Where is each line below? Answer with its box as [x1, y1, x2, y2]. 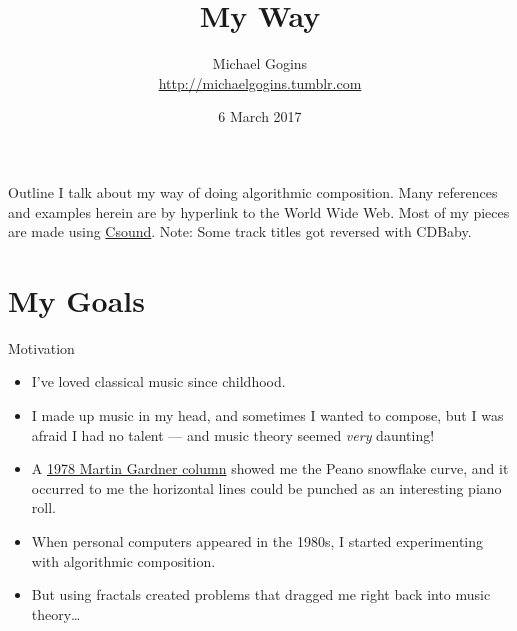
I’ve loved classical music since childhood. [31, 371, 286, 392]
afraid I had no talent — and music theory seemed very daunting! [31, 424, 435, 445]
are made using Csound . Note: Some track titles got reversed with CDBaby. [8, 221, 472, 242]
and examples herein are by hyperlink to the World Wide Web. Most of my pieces [8, 201, 510, 222]
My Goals [8, 279, 146, 320]
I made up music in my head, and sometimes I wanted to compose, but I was [31, 405, 504, 425]
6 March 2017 [218, 106, 302, 127]
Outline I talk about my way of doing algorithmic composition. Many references [8, 181, 498, 202]
